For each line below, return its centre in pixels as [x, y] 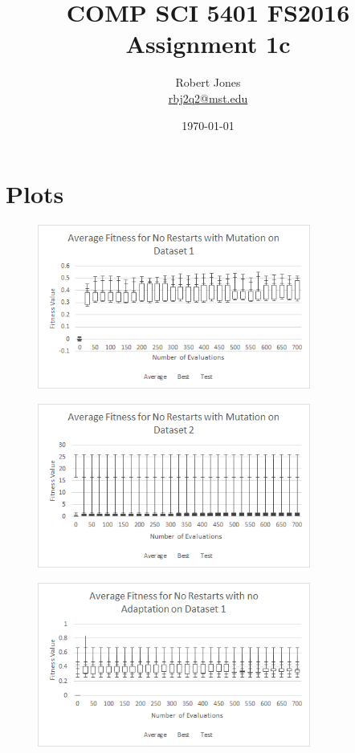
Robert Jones [208, 82]
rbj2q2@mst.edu [208, 98]
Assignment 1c [208, 44]
